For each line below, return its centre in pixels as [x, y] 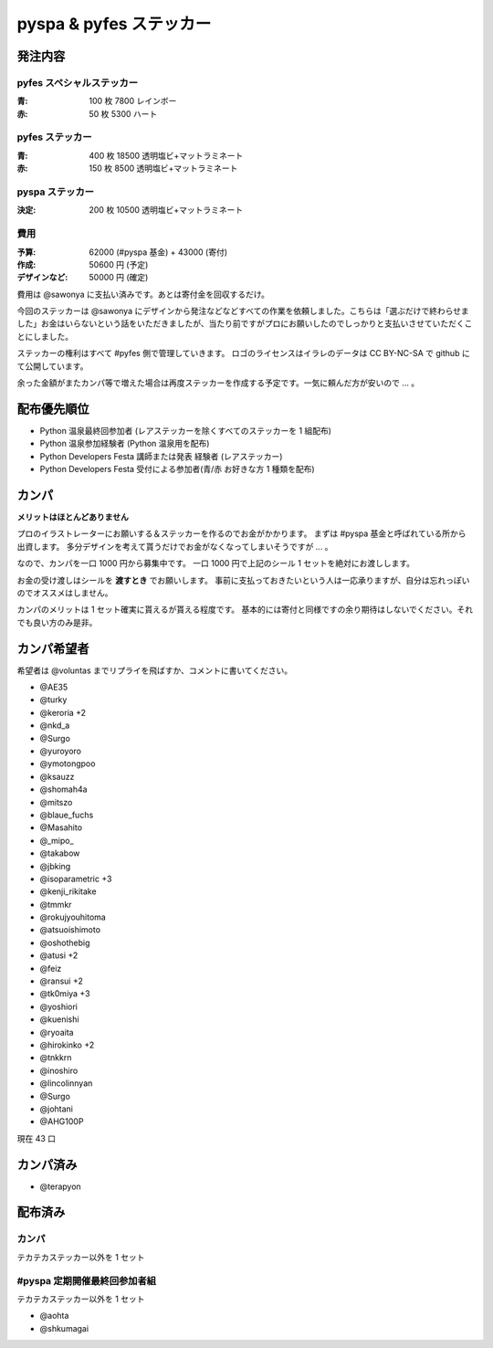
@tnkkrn [56, 1058]
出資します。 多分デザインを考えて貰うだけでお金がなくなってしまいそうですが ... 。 [175, 546]
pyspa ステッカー [56, 192]
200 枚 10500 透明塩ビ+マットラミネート [166, 210]
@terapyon [60, 1186]
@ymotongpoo [68, 764]
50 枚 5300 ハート [123, 113]
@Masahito [61, 827]
